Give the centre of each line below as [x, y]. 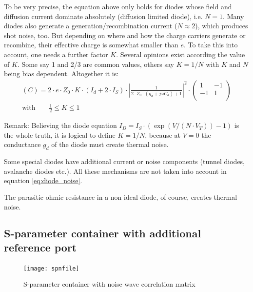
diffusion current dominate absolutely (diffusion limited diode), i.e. [103, 16]
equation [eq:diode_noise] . [43, 180]
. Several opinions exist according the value [181, 54]
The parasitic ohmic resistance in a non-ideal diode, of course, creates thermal [121, 197]
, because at [163, 135]
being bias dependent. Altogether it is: [61, 73]
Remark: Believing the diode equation [60, 125]
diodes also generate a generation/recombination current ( [91, 26]
